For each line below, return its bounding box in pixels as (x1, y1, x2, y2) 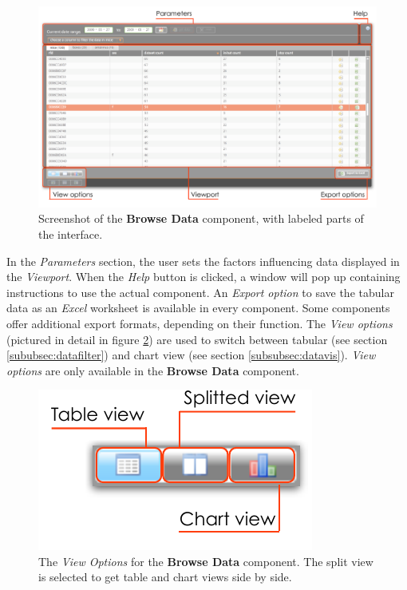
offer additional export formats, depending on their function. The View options (6, 315, 393, 331)
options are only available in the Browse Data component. (6, 362, 299, 378)
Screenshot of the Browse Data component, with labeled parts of (38, 210, 364, 227)
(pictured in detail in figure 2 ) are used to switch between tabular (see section (6, 331, 388, 347)
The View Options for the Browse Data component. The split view (38, 552, 373, 569)
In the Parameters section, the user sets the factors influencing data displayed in (6, 252, 400, 269)
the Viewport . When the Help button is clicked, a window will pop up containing (6, 268, 401, 285)
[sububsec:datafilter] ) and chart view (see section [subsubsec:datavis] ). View (6, 346, 376, 363)
